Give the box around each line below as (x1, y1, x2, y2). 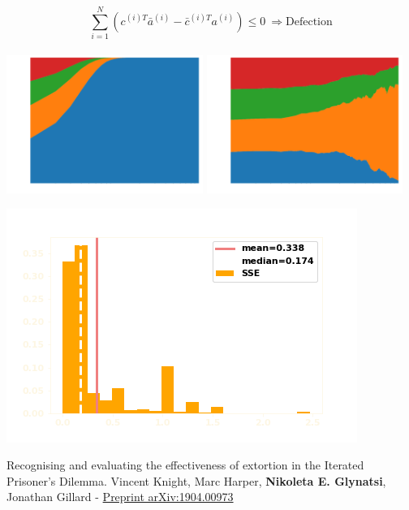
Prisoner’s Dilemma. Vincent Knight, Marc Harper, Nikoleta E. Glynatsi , (6, 472, 386, 489)
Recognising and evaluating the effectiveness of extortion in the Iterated (6, 456, 364, 473)
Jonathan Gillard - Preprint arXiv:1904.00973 (6, 488, 234, 505)
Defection (286, 15, 333, 28)
